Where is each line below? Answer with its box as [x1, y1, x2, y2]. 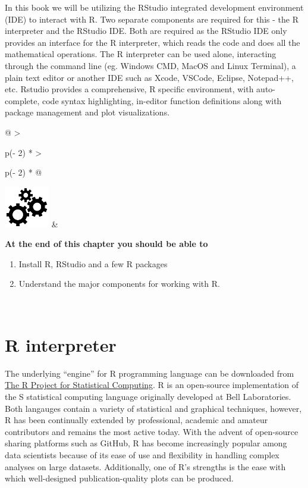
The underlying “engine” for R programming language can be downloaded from [5, 367, 294, 379]
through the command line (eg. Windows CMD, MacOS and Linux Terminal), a [5, 59, 296, 71]
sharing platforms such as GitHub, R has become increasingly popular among [5, 437, 287, 449]
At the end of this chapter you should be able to [5, 237, 208, 250]
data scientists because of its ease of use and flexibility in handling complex [5, 448, 279, 461]
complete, [5, 94, 40, 107]
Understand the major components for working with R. [18, 277, 220, 290]
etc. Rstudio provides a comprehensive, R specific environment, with [5, 83, 254, 95]
